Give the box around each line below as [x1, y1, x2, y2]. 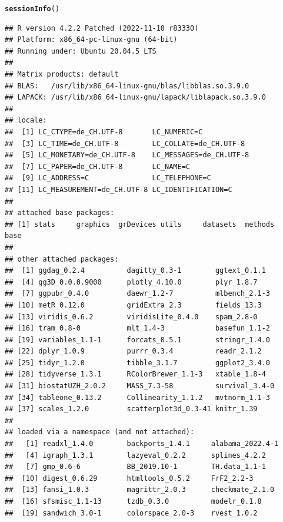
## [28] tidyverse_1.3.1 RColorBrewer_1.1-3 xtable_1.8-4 [5, 370, 266, 379]
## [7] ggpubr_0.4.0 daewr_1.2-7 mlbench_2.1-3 [5, 289, 271, 298]
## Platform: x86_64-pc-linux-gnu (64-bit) [5, 35, 178, 44]
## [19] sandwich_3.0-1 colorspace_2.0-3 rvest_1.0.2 [5, 508, 258, 517]
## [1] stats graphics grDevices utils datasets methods [5, 220, 275, 229]
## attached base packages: [5, 209, 115, 217]
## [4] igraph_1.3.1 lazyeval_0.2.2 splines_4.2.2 [5, 451, 266, 460]
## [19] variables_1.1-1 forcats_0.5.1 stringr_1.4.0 [5, 335, 271, 344]
